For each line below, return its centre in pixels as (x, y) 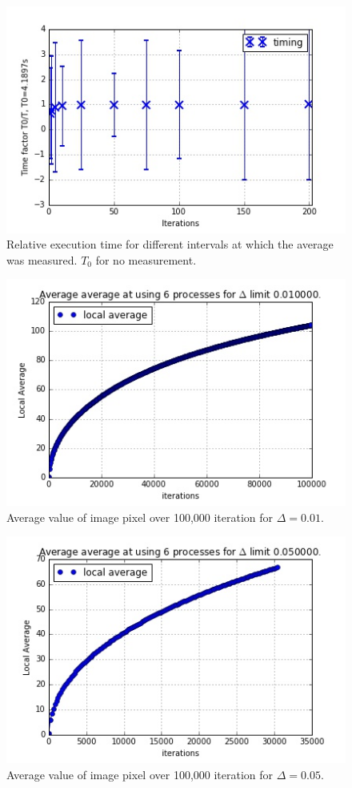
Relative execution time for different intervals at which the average (170, 244)
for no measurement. (146, 259)
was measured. (42, 259)
